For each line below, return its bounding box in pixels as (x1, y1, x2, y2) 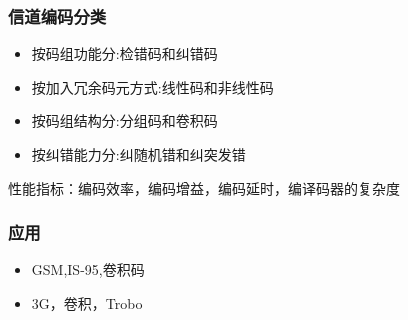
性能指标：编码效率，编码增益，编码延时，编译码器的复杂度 (8, 177, 400, 198)
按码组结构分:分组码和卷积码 (31, 110, 218, 131)
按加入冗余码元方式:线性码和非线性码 (31, 76, 274, 97)
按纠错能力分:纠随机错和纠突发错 (31, 144, 246, 164)
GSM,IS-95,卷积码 (31, 259, 145, 280)
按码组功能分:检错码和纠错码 (31, 43, 218, 64)
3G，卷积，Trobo (31, 293, 143, 313)
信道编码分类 (8, 3, 107, 28)
